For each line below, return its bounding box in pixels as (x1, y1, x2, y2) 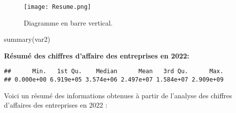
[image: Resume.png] (24, 3, 92, 10)
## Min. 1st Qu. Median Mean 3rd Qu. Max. (4, 68, 224, 75)
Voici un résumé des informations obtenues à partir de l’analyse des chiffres (4, 90, 232, 100)
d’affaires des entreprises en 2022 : (4, 100, 107, 110)
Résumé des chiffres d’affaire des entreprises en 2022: (4, 50, 189, 60)
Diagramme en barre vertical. (24, 17, 113, 28)
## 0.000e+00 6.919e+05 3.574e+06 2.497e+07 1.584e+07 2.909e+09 (4, 76, 224, 84)
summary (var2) (4, 34, 50, 44)
